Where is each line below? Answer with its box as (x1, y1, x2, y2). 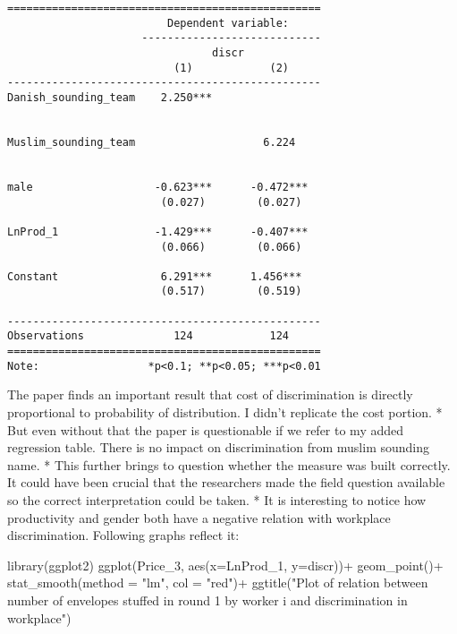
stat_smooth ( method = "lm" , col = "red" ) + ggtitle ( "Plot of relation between (7, 573, 428, 592)
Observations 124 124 (7, 330, 289, 343)
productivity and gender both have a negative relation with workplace (7, 508, 391, 527)
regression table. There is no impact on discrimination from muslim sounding (7, 438, 429, 457)
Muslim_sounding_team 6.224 (7, 135, 296, 149)
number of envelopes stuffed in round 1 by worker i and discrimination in (7, 590, 408, 609)
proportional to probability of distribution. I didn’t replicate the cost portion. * (7, 403, 443, 421)
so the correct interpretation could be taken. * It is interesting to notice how (7, 490, 427, 509)
